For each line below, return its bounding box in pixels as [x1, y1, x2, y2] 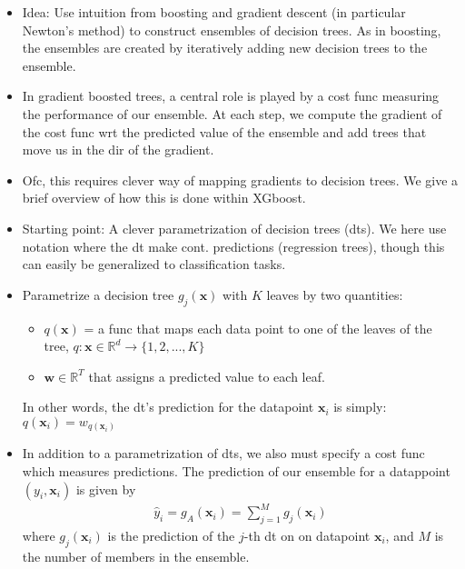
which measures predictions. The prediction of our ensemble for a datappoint [22, 462, 450, 480]
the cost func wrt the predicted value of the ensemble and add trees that [22, 122, 427, 141]
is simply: [333, 397, 387, 416]
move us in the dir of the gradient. [22, 140, 214, 159]
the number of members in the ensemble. [22, 546, 250, 565]
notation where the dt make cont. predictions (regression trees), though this [22, 236, 445, 255]
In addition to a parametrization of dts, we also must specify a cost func [22, 444, 425, 463]
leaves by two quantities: [266, 284, 403, 304]
